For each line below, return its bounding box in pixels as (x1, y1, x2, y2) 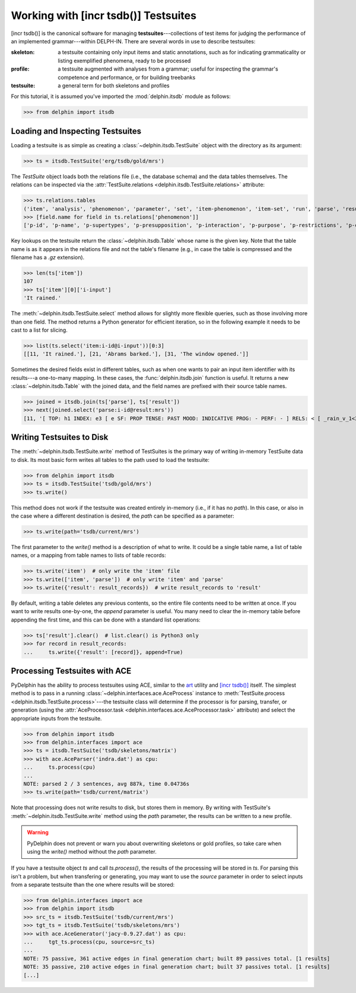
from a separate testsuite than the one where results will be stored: (11, 881, 175, 889)
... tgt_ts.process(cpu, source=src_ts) (23, 938, 155, 945)
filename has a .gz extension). (11, 254, 85, 261)
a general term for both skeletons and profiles (58, 82, 170, 89)
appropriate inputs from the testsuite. (11, 715, 102, 722)
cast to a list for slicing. (11, 326, 68, 334)
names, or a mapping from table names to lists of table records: (11, 552, 166, 559)
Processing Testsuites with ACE (11, 665, 132, 676)
